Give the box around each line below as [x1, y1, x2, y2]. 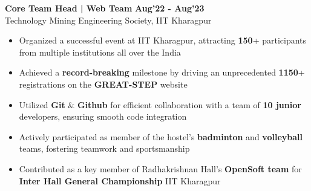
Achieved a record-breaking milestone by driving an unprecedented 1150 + [19, 66, 305, 79]
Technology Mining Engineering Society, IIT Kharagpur [5, 13, 212, 26]
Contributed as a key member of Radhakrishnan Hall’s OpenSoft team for [19, 162, 302, 175]
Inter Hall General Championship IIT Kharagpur [19, 174, 221, 187]
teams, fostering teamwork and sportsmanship [19, 142, 190, 155]
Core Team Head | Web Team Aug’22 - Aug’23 [5, 2, 205, 14]
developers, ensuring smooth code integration [19, 110, 187, 123]
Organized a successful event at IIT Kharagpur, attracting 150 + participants [19, 34, 307, 47]
